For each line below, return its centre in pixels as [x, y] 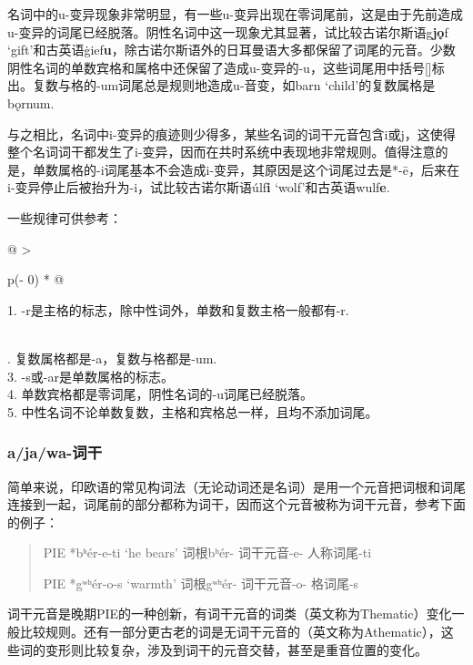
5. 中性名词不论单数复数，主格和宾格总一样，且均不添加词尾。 [193, 411]
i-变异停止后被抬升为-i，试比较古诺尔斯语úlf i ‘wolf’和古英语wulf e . [199, 187]
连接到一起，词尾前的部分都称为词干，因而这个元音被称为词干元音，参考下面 [236, 504]
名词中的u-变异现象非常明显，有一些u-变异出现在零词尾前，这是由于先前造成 [235, 14]
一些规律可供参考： [65, 217]
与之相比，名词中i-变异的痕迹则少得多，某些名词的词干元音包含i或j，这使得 [231, 133]
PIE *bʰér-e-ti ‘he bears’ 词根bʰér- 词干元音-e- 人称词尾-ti [207, 552]
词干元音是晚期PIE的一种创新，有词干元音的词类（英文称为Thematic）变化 [230, 614]
